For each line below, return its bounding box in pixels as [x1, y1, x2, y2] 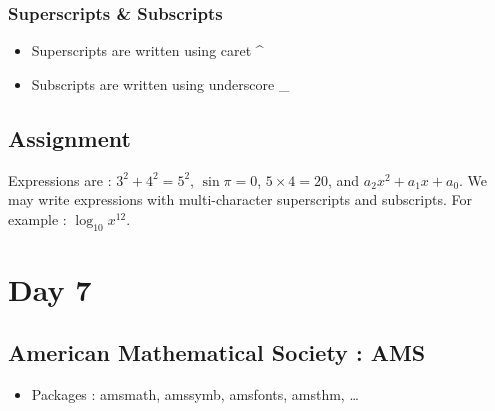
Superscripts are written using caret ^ [31, 40, 264, 61]
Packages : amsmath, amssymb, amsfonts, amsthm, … [31, 384, 359, 405]
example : [8, 208, 67, 229]
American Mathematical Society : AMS [8, 337, 426, 368]
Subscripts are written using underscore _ [31, 73, 290, 94]
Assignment [8, 122, 131, 153]
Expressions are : [8, 169, 112, 190]
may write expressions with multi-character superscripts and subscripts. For [8, 189, 472, 210]
